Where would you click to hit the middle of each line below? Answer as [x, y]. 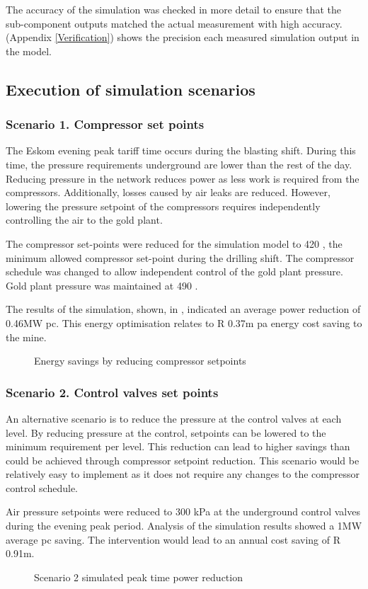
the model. [29, 51]
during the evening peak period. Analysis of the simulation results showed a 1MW [184, 526]
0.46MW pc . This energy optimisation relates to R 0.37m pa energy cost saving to [184, 322]
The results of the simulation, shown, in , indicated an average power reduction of [183, 309]
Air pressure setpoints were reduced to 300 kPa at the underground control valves [183, 511]
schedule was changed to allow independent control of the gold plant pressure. [174, 271]
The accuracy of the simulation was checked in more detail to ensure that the [173, 9]
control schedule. [42, 487]
